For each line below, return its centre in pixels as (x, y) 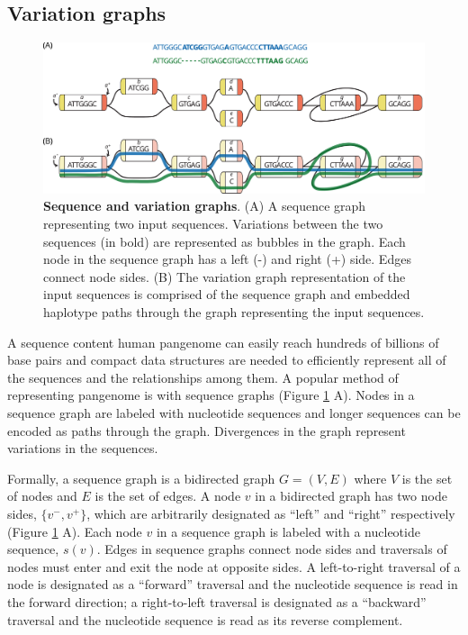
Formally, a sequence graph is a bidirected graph (141, 478)
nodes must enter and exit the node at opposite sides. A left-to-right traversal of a (234, 566)
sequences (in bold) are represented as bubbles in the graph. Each (225, 241)
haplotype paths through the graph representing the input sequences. (234, 312)
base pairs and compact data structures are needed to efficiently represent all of (227, 360)
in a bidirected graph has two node (351, 496)
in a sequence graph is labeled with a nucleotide (288, 531)
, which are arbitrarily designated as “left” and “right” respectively (271, 513)
